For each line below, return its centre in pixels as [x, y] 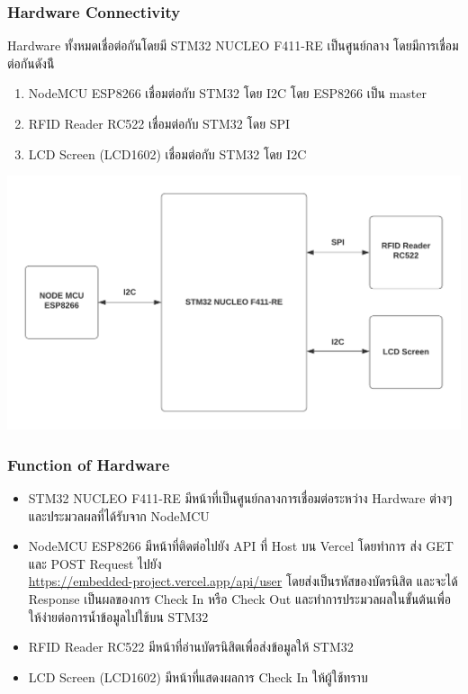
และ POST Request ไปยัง [95, 563]
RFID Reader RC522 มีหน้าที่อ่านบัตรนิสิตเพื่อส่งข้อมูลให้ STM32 [191, 647]
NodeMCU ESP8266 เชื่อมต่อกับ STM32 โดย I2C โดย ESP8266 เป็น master [227, 93]
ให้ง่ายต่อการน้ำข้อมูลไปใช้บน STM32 [118, 616]
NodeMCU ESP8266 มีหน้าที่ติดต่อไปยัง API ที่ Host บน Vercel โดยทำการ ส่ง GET [241, 546]
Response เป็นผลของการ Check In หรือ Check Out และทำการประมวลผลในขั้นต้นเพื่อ [240, 598]
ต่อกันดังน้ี [31, 63]
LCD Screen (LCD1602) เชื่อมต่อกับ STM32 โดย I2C [167, 153]
